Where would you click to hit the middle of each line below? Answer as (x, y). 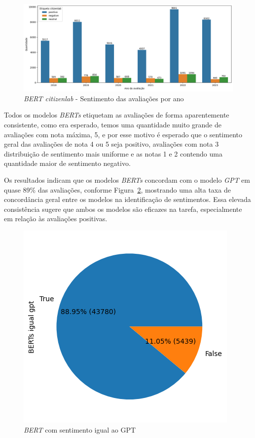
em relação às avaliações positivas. (56, 219)
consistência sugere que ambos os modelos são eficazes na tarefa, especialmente (123, 209)
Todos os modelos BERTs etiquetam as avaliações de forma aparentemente (117, 115)
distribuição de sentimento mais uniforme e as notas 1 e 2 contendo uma (113, 153)
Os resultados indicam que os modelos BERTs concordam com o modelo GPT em (127, 179)
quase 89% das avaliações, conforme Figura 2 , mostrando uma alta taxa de (117, 189)
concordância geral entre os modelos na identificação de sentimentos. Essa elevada (127, 199)
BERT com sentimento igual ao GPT (80, 429)
